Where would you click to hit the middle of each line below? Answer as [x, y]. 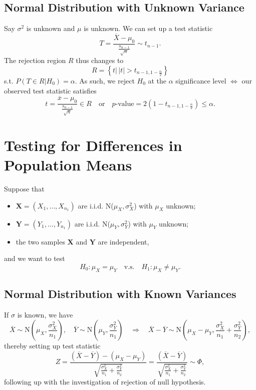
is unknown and [51, 28]
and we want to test [35, 258]
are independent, [123, 241]
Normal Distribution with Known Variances [120, 293]
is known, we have [45, 314]
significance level [201, 80]
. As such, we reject [105, 80]
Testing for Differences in [93, 145]
